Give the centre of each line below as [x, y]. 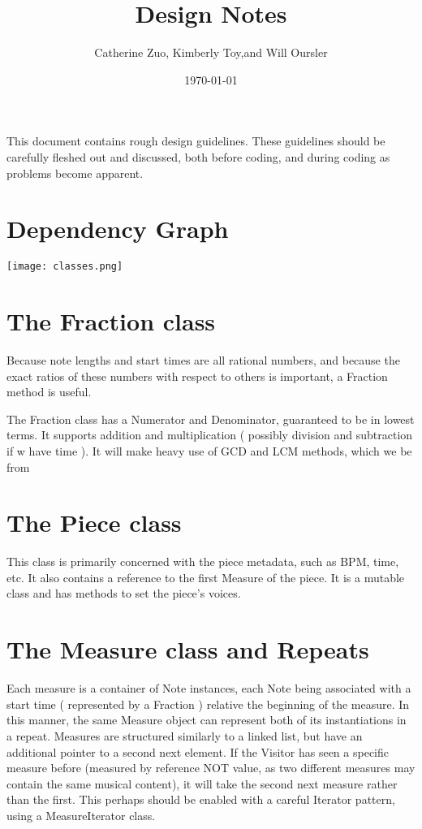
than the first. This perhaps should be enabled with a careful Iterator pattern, [201, 799]
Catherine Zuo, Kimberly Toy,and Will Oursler [211, 52]
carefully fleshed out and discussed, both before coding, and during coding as [198, 156]
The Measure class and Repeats [188, 649]
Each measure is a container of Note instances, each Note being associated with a [209, 688]
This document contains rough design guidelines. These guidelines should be [196, 141]
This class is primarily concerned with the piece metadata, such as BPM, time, [203, 561]
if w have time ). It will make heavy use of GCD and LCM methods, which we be [209, 450]
